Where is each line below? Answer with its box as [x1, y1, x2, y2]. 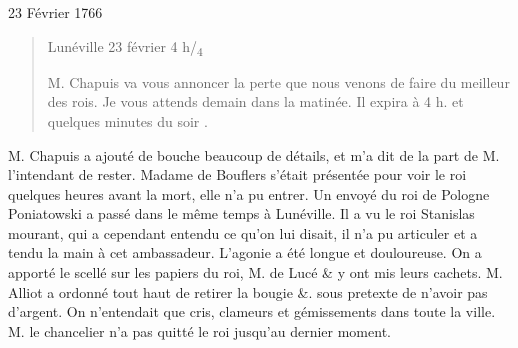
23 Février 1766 [8, 2, 103, 22]
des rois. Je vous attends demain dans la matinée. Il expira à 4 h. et [47, 91, 464, 112]
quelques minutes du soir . [47, 110, 208, 131]
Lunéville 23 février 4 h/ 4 [47, 35, 203, 59]
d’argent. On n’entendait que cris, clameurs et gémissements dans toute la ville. [8, 301, 496, 322]
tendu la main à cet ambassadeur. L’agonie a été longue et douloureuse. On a [8, 242, 482, 263]
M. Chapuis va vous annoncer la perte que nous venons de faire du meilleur [47, 71, 510, 92]
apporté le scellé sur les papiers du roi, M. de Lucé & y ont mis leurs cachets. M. [8, 262, 503, 283]
